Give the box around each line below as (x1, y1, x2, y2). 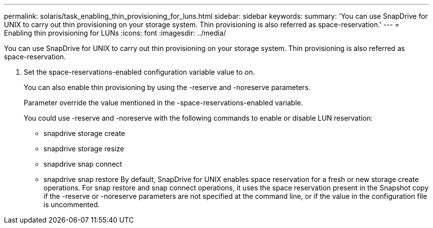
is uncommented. (43, 200, 100, 209)
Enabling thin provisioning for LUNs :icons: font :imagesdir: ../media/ (4, 29, 226, 37)
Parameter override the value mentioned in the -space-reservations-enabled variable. (24, 98, 303, 107)
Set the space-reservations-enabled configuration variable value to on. (24, 68, 255, 76)
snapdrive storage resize (43, 144, 124, 153)
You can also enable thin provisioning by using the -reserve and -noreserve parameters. (24, 83, 311, 91)
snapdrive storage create (43, 129, 126, 137)
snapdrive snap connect (43, 160, 122, 168)
